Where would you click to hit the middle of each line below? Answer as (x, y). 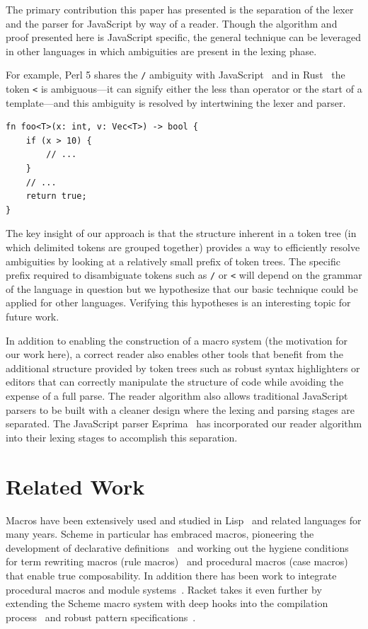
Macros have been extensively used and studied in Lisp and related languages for (184, 520)
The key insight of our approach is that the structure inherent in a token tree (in (181, 233)
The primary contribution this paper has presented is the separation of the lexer (180, 9)
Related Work (75, 486)
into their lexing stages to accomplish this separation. (122, 437)
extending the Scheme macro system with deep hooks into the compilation (167, 603)
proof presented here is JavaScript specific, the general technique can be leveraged (183, 37)
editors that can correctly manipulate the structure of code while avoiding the (175, 382)
